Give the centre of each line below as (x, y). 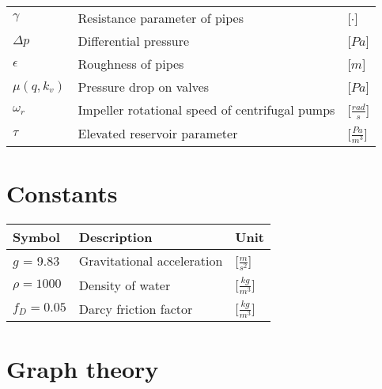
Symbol (36, 236)
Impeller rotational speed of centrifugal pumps (206, 110)
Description (115, 236)
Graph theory (83, 368)
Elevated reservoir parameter (158, 134)
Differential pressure (134, 41)
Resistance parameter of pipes (161, 18)
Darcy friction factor (136, 308)
